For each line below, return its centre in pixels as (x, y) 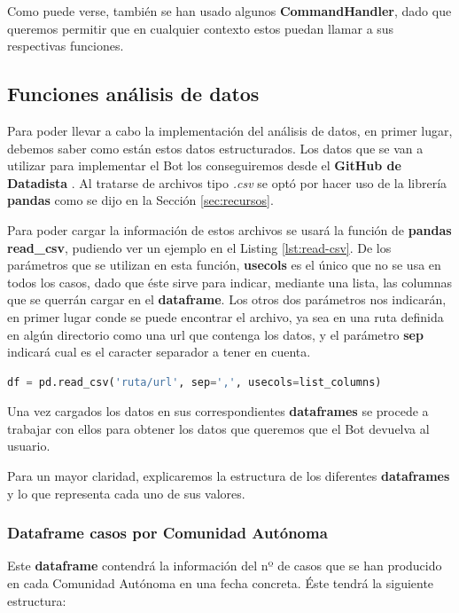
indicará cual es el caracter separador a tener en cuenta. (159, 352)
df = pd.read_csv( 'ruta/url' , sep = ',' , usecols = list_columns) (194, 382)
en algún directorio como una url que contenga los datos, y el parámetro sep (215, 334)
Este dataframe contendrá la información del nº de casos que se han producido (225, 566)
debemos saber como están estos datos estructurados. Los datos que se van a (215, 148)
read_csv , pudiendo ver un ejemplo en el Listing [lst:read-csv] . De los (199, 247)
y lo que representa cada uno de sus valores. (126, 493)
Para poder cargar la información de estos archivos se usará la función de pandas (229, 229)
